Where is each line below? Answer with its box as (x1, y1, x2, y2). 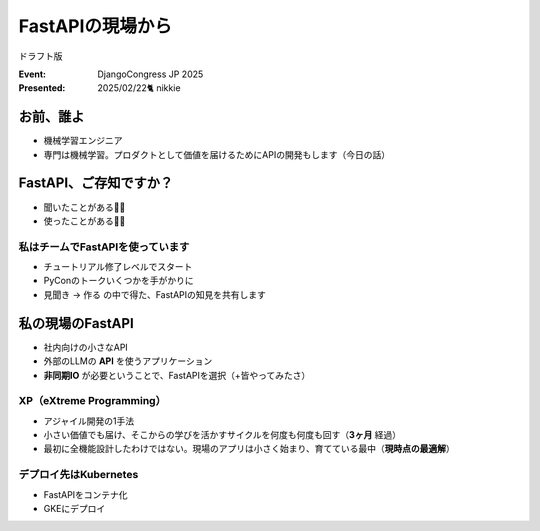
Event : (18, 68, 47, 80)
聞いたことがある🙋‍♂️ (43, 201, 126, 213)
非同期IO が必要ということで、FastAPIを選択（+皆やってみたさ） (43, 369, 311, 381)
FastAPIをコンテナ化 (43, 488, 129, 500)
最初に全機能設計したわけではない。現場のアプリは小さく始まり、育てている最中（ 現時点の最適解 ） (43, 443, 455, 455)
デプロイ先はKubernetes (18, 468, 139, 482)
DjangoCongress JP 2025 (97, 68, 204, 80)
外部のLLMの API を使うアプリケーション (43, 355, 213, 367)
